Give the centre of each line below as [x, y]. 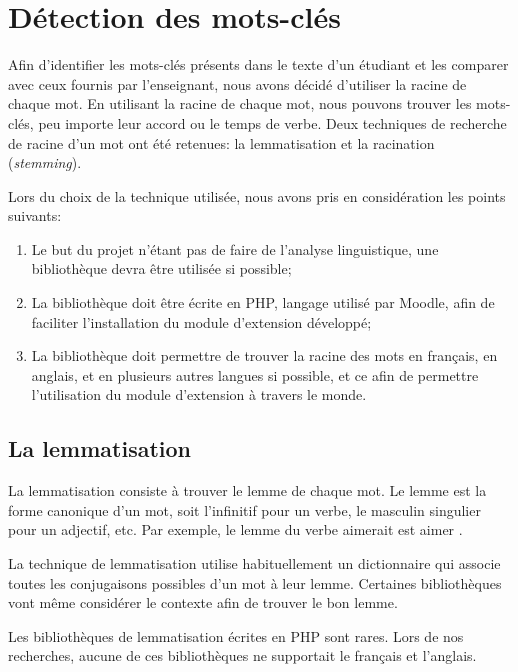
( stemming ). [45, 162]
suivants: [35, 215]
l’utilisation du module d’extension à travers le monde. [199, 394]
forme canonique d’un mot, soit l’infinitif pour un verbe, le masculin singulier [244, 509]
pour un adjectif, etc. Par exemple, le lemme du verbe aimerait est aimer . [235, 529]
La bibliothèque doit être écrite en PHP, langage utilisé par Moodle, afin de [263, 302]
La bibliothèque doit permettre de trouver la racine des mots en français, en [264, 355]
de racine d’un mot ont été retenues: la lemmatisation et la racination [221, 142]
